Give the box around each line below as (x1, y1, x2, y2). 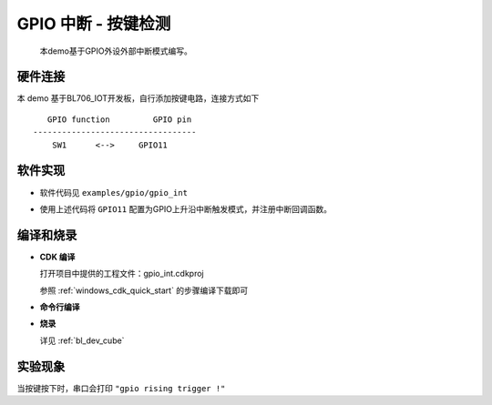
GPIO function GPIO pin (46, 114, 192, 125)
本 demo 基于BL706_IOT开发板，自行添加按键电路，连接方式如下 (16, 93, 260, 104)
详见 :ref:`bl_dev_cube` (39, 335, 125, 346)
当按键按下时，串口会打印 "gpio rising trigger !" (16, 382, 226, 393)
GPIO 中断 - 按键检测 (16, 14, 171, 34)
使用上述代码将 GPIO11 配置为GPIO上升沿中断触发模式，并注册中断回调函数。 (39, 203, 333, 214)
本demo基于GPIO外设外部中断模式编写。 (39, 46, 193, 56)
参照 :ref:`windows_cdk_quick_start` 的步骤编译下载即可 (39, 285, 249, 296)
